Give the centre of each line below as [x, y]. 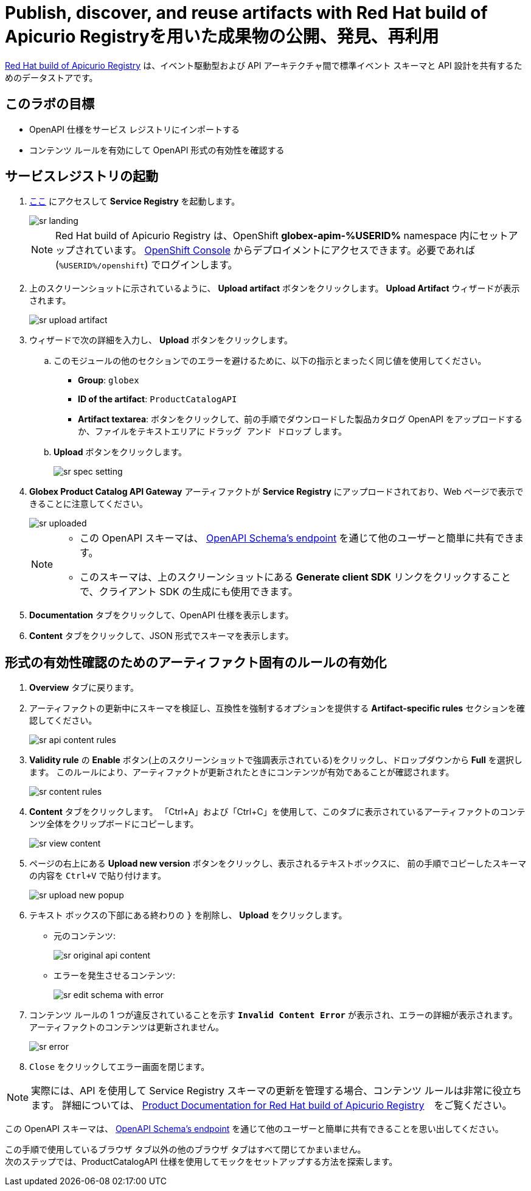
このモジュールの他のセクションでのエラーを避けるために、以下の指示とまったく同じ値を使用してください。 [270, 361]
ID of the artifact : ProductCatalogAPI [158, 399]
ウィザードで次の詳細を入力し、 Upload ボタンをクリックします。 [161, 340]
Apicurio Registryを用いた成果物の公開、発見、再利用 [222, 37]
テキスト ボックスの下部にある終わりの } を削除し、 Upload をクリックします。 [188, 915]
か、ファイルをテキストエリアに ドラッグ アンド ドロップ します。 [213, 431]
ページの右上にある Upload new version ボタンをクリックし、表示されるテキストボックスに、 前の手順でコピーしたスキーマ [278, 864]
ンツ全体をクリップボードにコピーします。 [114, 824]
